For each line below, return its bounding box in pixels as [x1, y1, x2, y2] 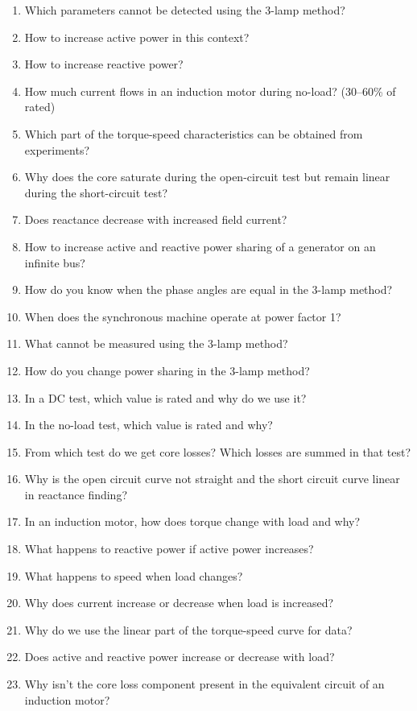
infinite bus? [24, 254, 85, 271]
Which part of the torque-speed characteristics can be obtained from [24, 125, 363, 142]
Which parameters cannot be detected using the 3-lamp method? [24, 2, 345, 18]
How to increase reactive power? [24, 56, 184, 72]
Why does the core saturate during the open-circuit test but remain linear [24, 168, 390, 185]
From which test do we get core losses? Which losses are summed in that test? [24, 443, 411, 460]
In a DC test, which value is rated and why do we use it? [24, 389, 307, 406]
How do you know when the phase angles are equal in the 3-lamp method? [24, 281, 393, 298]
